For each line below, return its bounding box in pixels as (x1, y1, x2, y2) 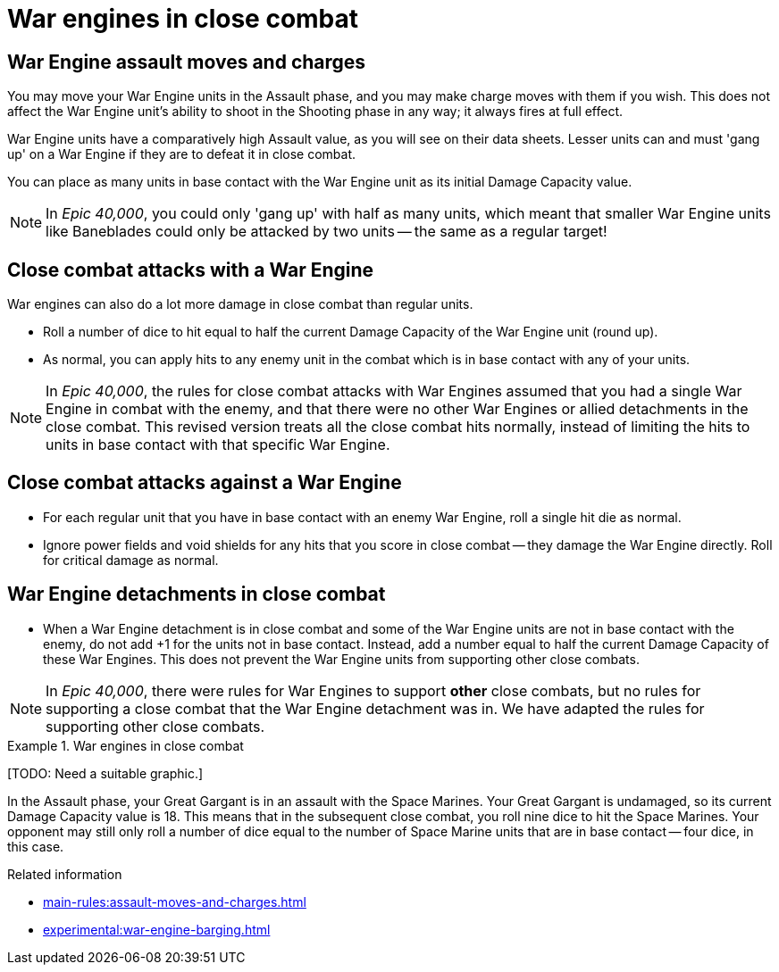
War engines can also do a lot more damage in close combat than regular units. (7, 296, 473, 312)
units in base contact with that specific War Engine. (46, 436, 390, 454)
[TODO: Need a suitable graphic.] (7, 765, 204, 781)
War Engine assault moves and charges (7, 50, 366, 73)
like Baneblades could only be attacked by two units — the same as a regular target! (46, 222, 607, 241)
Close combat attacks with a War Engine (7, 258, 374, 281)
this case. (7, 838, 64, 854)
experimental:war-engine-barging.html (43, 921, 271, 937)
